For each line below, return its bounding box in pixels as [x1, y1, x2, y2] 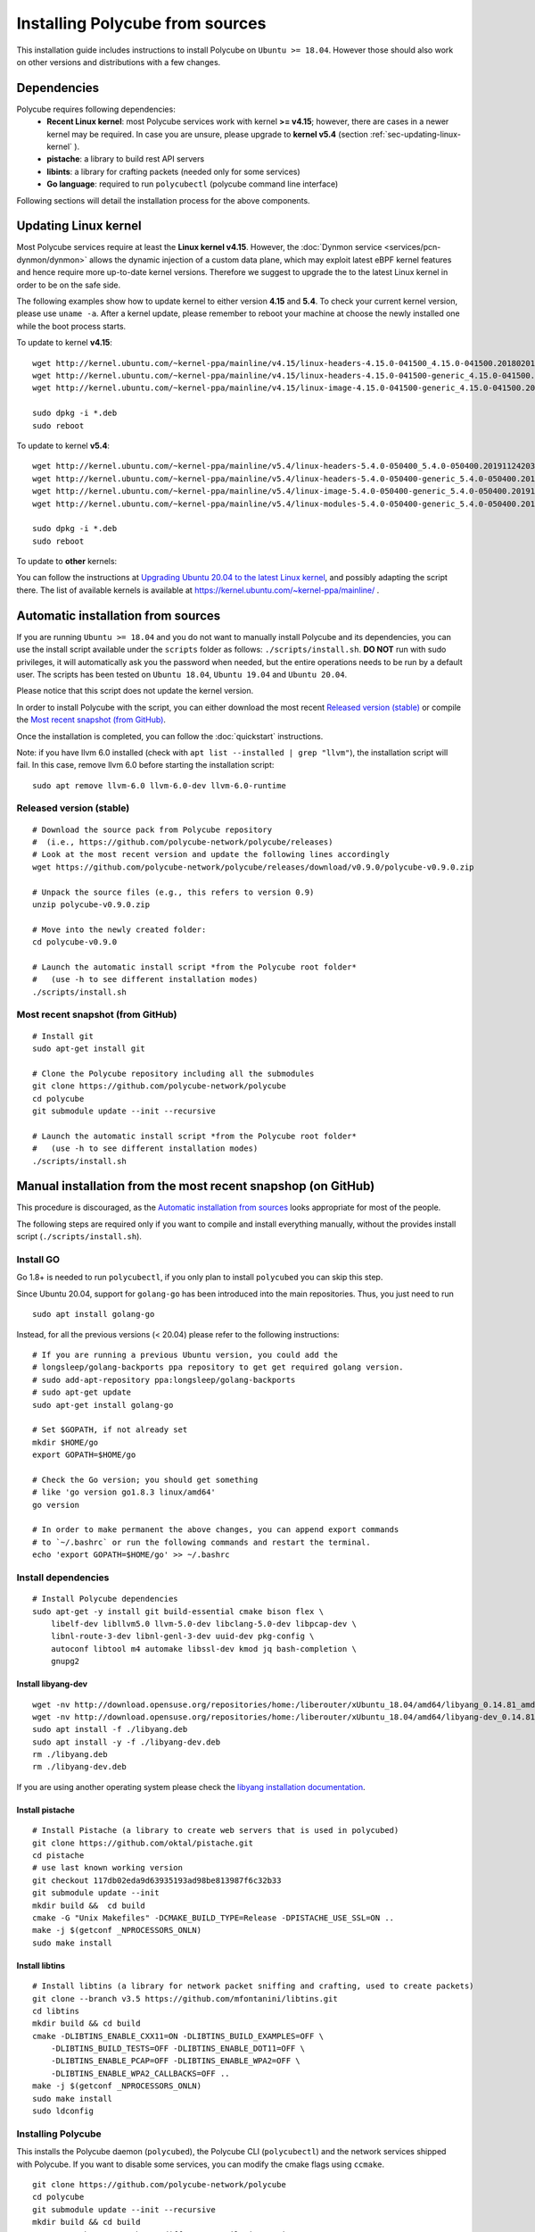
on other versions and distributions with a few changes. [16, 56, 221, 67]
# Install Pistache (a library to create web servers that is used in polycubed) [32, 1826, 399, 1836]
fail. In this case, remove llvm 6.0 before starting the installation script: [16, 760, 275, 770]
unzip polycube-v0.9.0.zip [32, 899, 151, 910]
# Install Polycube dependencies [32, 1594, 178, 1604]
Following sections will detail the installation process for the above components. [16, 195, 311, 205]
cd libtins [32, 2005, 80, 2016]
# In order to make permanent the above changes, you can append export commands [32, 1525, 399, 1535]
